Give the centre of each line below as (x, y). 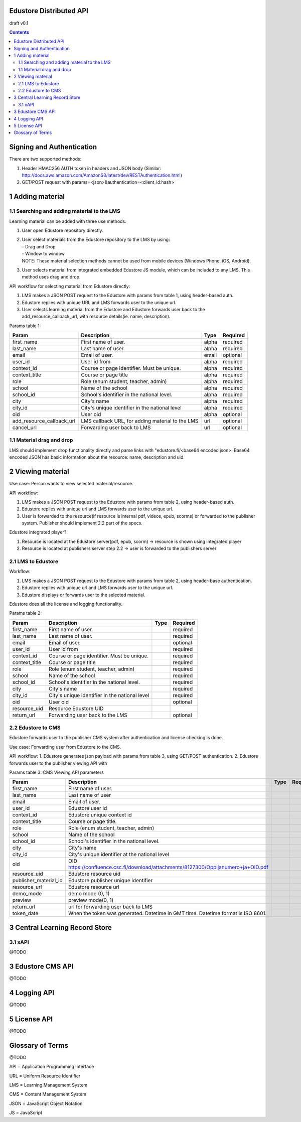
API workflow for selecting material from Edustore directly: (70, 286)
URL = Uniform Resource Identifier (45, 1076)
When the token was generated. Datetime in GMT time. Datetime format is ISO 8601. (167, 913)
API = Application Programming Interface (52, 1067)
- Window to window (43, 254)
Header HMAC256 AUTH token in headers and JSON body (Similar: (92, 168)
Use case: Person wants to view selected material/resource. (71, 484)
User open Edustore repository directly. (62, 230)
